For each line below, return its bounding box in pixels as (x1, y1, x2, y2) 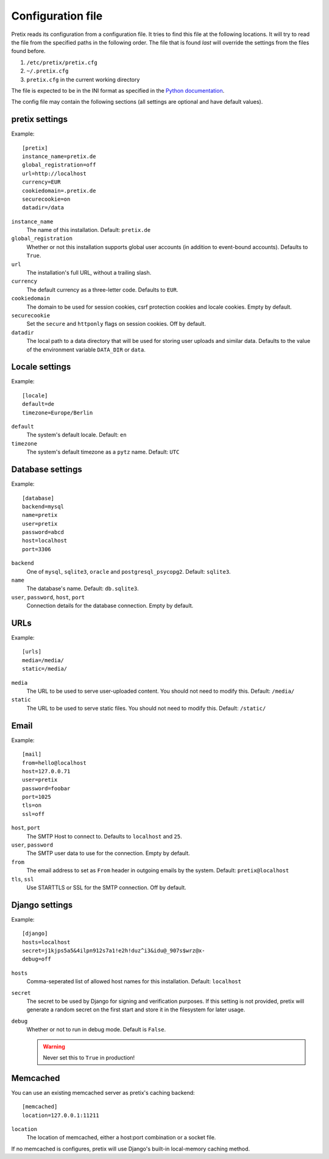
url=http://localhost (22, 170, 87, 177)
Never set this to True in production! (43, 1053, 135, 1061)
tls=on (22, 802, 42, 809)
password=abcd (22, 529, 64, 536)
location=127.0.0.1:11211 (22, 1111, 100, 1119)
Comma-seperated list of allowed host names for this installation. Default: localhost (26, 978, 242, 985)
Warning (43, 1042, 65, 1050)
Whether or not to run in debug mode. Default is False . (26, 1026, 166, 1033)
